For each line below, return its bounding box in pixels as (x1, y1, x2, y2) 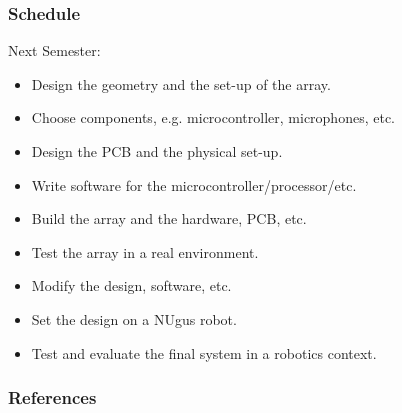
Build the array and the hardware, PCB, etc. (31, 208, 307, 229)
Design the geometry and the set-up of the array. (31, 73, 331, 94)
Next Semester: (8, 40, 101, 61)
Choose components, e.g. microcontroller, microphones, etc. (31, 107, 395, 128)
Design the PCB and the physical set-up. (31, 141, 283, 161)
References (8, 385, 97, 410)
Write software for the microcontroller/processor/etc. (31, 174, 357, 195)
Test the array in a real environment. (31, 241, 259, 262)
